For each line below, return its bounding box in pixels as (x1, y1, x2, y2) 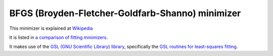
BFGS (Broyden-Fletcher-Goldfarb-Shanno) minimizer (9, 8, 241, 19)
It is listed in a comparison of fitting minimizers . (9, 34, 108, 40)
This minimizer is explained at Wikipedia (9, 25, 93, 31)
